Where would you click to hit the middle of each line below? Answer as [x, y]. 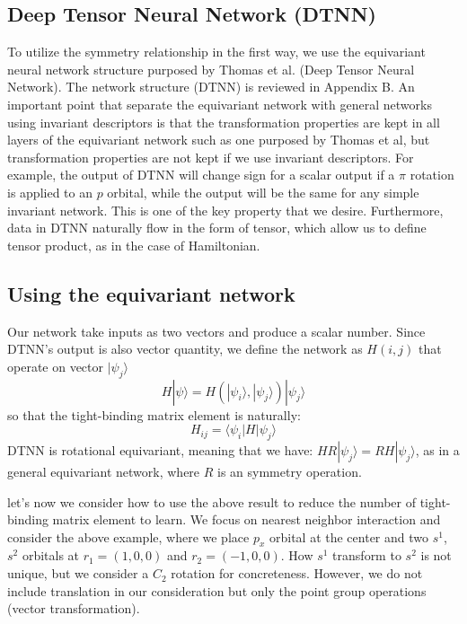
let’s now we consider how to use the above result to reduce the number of [212, 501]
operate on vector [56, 366]
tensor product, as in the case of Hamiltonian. [134, 245]
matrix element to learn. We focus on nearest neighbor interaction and [247, 519]
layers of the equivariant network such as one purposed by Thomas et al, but [219, 140]
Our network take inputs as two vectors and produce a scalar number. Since [216, 331]
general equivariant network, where [104, 471]
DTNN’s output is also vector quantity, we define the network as [185, 349]
